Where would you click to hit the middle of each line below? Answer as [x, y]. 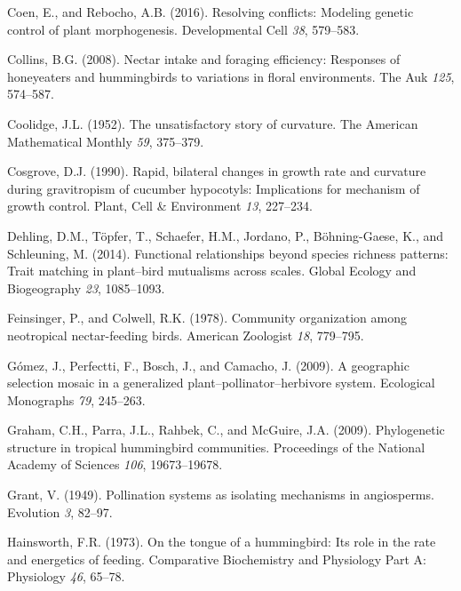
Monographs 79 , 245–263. [76, 399]
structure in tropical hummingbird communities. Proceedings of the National [216, 447]
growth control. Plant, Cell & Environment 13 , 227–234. [160, 206]
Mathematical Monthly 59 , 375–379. [106, 141]
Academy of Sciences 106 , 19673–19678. [115, 464]
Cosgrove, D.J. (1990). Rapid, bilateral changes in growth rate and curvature [217, 171]
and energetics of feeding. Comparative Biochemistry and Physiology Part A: [217, 559]
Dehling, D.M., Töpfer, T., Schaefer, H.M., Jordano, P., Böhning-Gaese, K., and [226, 235]
